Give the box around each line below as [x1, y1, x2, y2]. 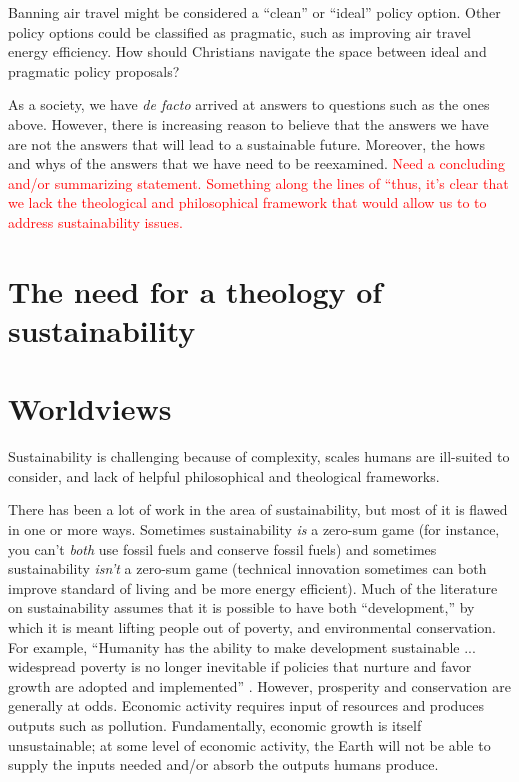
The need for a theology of [8, 270, 383, 311]
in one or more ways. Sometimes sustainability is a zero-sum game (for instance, [8, 519, 500, 539]
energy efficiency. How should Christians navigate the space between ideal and [8, 41, 487, 62]
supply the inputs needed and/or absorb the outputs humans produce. [8, 754, 439, 775]
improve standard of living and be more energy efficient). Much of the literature [8, 577, 498, 598]
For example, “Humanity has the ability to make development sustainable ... [8, 636, 476, 657]
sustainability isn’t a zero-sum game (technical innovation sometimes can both [8, 558, 487, 579]
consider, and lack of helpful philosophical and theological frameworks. [8, 465, 440, 486]
